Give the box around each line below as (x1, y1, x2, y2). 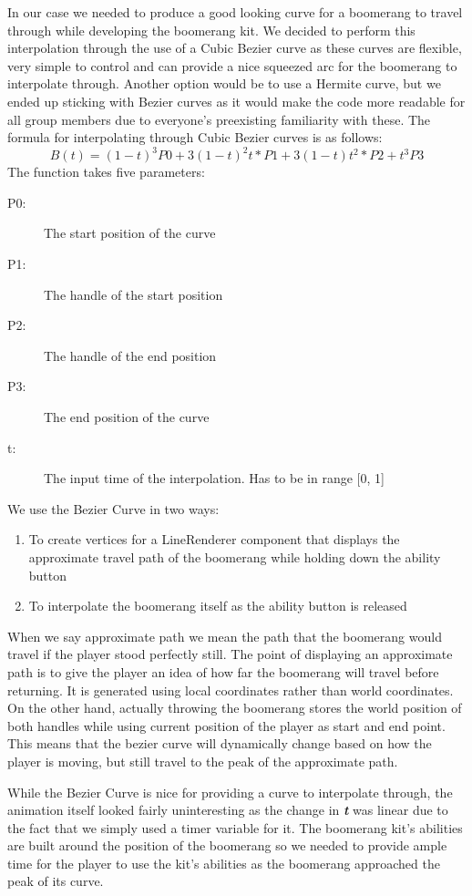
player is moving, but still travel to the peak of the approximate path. (7, 751, 398, 770)
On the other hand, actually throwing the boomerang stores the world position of (7, 698, 462, 717)
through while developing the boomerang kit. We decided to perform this (7, 20, 416, 39)
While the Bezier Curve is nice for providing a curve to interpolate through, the (7, 782, 453, 801)
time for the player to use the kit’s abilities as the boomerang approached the (7, 853, 440, 872)
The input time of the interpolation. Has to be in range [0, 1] (44, 469, 385, 488)
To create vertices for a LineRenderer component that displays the (28, 530, 400, 549)
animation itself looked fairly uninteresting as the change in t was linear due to (7, 800, 448, 819)
